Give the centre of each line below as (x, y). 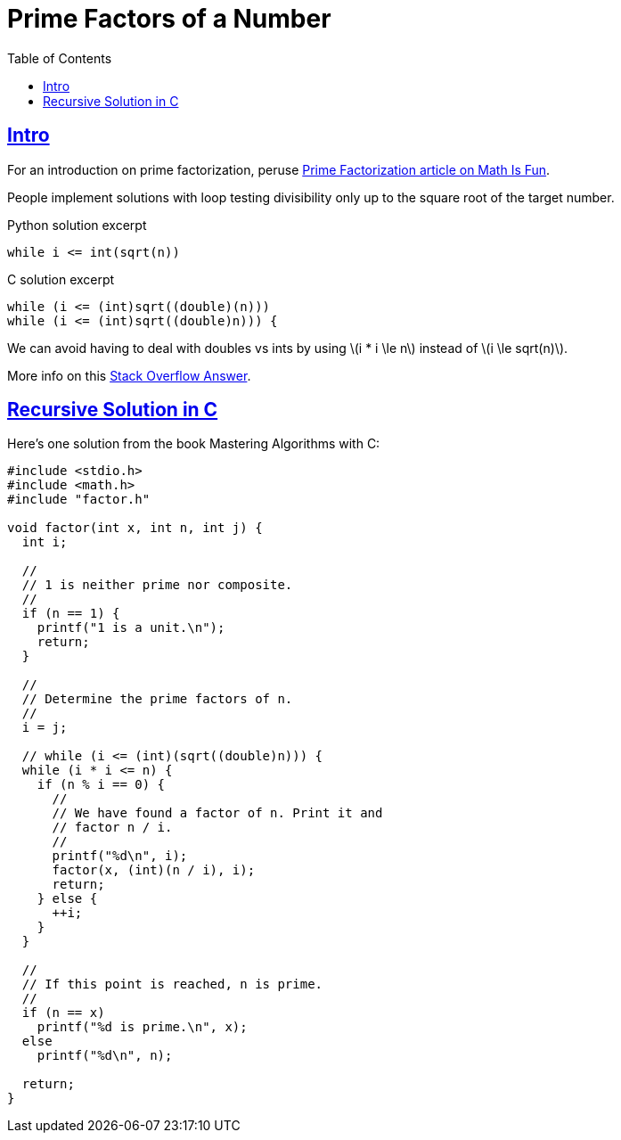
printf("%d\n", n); (105, 1056)
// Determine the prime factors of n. (157, 699)
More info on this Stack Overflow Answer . (129, 375)
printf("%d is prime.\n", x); (142, 1027)
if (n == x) (63, 1013)
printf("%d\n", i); (120, 856)
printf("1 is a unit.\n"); (131, 628)
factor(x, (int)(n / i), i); (154, 870)
